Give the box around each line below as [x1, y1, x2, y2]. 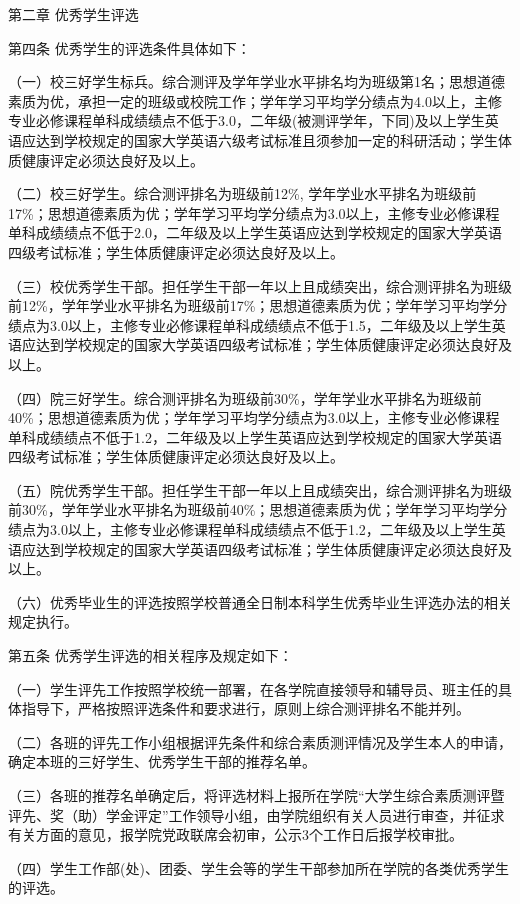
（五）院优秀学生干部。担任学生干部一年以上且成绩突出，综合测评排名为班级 [8, 479, 512, 500]
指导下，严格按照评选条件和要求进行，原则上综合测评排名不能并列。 [21, 698, 470, 719]
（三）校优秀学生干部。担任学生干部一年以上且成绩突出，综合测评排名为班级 [8, 275, 512, 296]
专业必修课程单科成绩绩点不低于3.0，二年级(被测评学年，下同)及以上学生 [8, 110, 485, 131]
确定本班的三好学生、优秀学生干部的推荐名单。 [8, 751, 316, 772]
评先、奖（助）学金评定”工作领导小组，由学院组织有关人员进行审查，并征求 [8, 804, 505, 825]
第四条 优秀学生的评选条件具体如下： [8, 37, 251, 58]
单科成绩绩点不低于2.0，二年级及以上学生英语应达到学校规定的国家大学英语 [8, 222, 502, 243]
